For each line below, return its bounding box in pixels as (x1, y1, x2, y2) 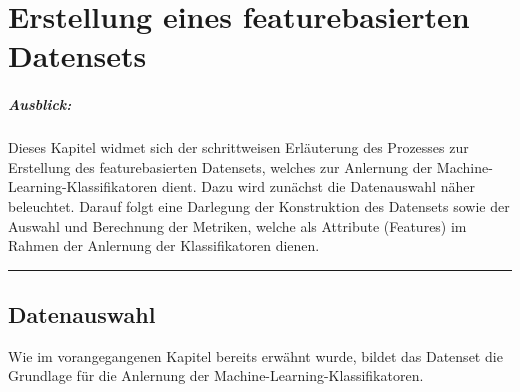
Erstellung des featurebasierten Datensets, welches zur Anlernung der (8, 156, 433, 177)
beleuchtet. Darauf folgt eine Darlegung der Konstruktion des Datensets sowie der (8, 195, 510, 216)
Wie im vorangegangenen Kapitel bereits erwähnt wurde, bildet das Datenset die (8, 345, 503, 366)
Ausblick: (8, 94, 72, 115)
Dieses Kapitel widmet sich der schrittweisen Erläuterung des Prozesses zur (8, 137, 469, 158)
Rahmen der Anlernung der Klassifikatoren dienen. (8, 235, 320, 256)
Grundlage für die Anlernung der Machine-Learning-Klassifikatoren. (8, 365, 424, 386)
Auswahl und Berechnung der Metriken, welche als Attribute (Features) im (8, 215, 467, 236)
